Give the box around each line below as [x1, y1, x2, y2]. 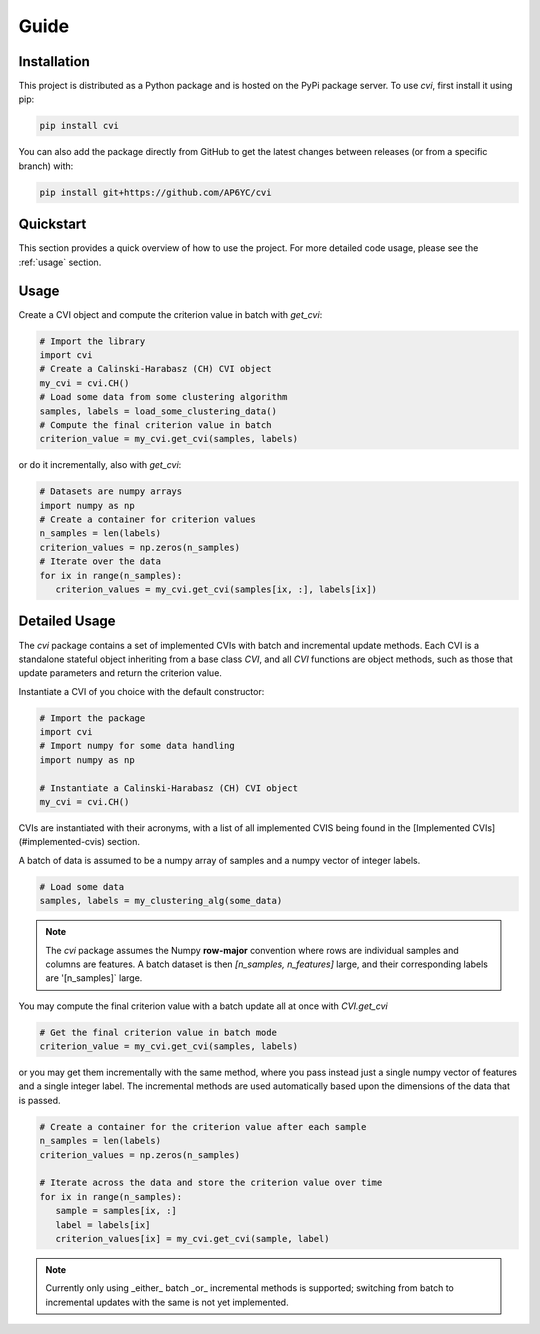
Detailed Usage [18, 613, 116, 630]
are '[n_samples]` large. [45, 972, 143, 984]
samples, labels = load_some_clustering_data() [39, 405, 277, 417]
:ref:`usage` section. [18, 256, 102, 268]
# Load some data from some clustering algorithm [39, 391, 288, 403]
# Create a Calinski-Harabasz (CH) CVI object [39, 363, 272, 375]
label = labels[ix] [55, 1219, 151, 1230]
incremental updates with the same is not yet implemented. [45, 1296, 289, 1308]
